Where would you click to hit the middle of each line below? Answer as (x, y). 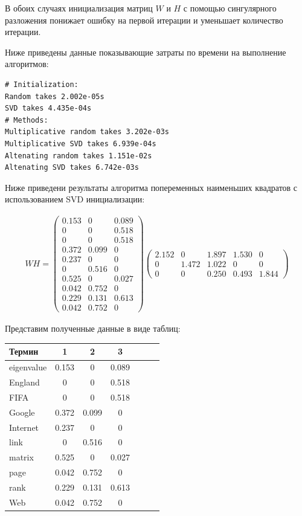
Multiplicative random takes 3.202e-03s (87, 132)
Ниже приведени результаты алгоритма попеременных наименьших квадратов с (151, 187)
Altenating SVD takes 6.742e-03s (72, 168)
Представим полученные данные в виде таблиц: (93, 328)
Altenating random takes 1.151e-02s (79, 156)
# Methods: (27, 120)
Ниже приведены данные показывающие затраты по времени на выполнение (146, 52)
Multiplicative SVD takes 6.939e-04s (81, 144)
